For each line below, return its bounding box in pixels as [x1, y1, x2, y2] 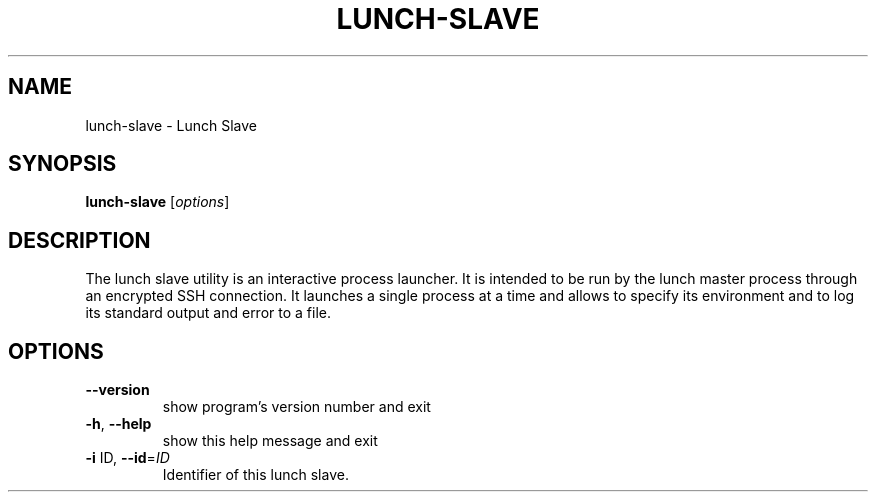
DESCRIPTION [8, 227, 151, 253]
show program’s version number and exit [162, 398, 431, 416]
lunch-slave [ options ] [85, 193, 230, 211]
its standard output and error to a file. [85, 304, 331, 322]
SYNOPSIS [8, 151, 117, 177]
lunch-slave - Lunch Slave [85, 116, 258, 134]
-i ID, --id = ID [85, 449, 170, 467]
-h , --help [85, 415, 152, 433]
